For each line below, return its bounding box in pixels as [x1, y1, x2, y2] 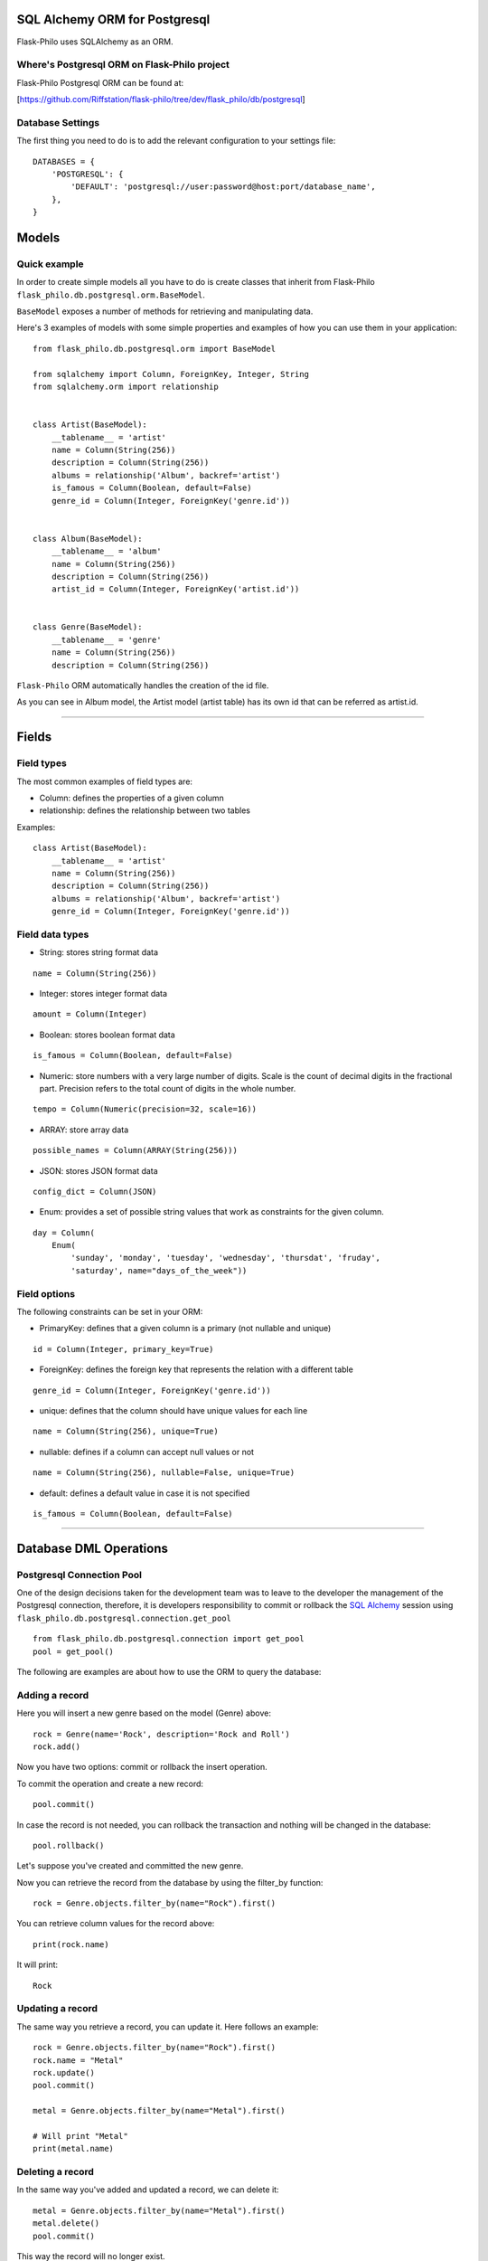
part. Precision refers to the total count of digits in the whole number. [39, 1083, 296, 1093]
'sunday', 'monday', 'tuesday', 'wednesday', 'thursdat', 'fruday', [70, 1253, 381, 1263]
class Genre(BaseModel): [33, 622, 143, 632]
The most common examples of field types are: [16, 776, 193, 787]
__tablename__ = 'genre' [51, 634, 162, 645]
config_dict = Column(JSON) [33, 1186, 157, 1197]
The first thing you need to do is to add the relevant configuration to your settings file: [16, 136, 336, 147]
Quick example [16, 258, 85, 270]
